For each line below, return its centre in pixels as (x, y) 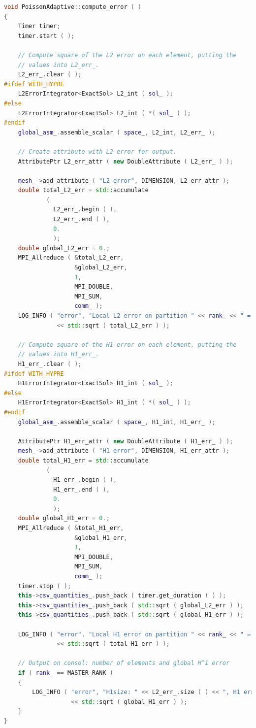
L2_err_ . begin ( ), (85, 210)
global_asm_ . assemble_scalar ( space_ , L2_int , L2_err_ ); (117, 132)
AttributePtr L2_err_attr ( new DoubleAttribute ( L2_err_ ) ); (126, 161)
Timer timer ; (39, 26)
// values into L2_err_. (59, 65)
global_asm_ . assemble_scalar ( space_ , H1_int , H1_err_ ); (117, 422)
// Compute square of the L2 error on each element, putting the (127, 55)
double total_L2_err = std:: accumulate (83, 190)
